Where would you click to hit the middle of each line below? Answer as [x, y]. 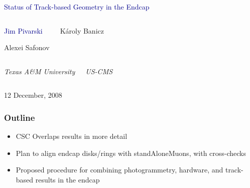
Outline [20, 117]
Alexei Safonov [27, 47]
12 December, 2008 [33, 95]
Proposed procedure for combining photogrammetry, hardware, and [119, 170]
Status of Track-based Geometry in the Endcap [77, 7]
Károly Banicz [82, 30]
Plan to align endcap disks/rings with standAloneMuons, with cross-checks [131, 153]
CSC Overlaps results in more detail [72, 136]
